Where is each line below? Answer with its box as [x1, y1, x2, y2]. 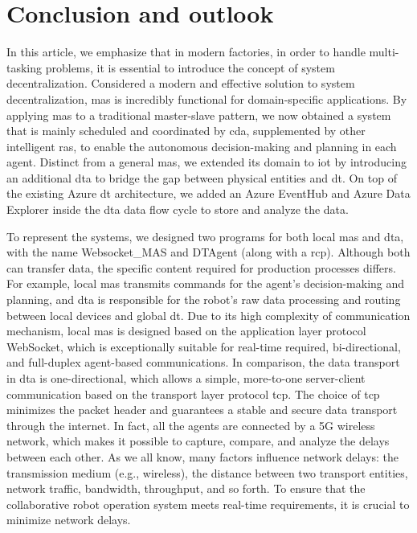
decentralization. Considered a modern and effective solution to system [6, 75, 355, 92]
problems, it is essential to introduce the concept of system [45, 59, 335, 76]
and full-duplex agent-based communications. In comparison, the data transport [6, 354, 400, 371]
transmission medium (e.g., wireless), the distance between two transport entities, [6, 464, 408, 481]
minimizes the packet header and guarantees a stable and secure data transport [6, 401, 398, 418]
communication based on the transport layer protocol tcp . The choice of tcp [6, 385, 380, 402]
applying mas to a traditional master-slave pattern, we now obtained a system [6, 106, 391, 123]
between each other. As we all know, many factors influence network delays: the [6, 448, 399, 465]
